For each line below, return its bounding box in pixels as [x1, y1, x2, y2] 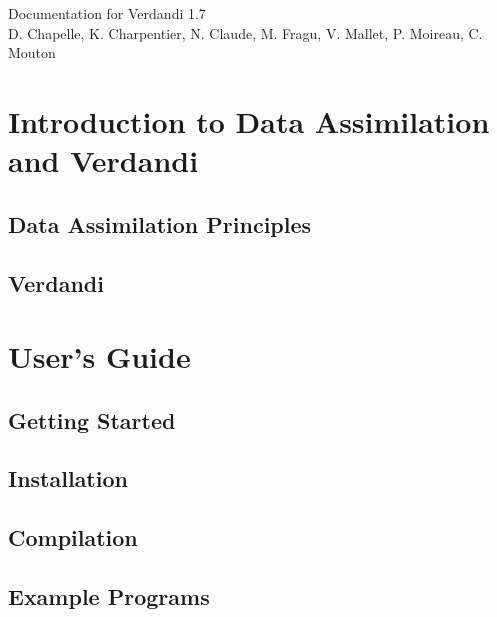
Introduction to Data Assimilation [8, 100, 490, 141]
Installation [8, 463, 128, 494]
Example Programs [8, 581, 210, 612]
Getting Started [8, 404, 176, 435]
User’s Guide [8, 336, 191, 377]
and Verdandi [8, 140, 199, 181]
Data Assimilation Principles [8, 208, 312, 239]
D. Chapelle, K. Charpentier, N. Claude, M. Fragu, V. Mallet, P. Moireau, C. [8, 22, 483, 43]
